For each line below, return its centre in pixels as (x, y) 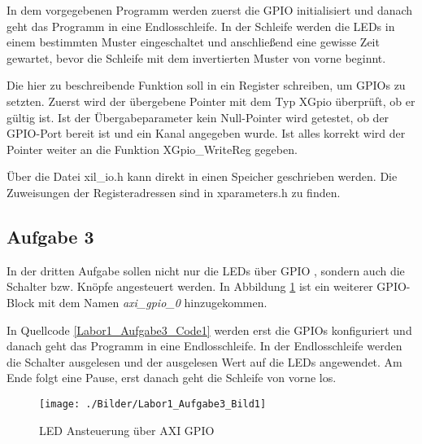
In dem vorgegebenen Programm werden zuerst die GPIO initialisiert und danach (210, 10)
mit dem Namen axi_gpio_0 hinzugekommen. (153, 302)
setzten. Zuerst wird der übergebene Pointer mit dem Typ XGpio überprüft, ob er (211, 101)
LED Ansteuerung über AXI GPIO (127, 430)
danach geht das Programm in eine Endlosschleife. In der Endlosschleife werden (204, 346)
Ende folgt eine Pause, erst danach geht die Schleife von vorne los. (172, 378)
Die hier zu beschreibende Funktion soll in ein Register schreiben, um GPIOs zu (206, 85)
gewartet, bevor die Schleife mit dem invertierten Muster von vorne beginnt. (196, 57)
